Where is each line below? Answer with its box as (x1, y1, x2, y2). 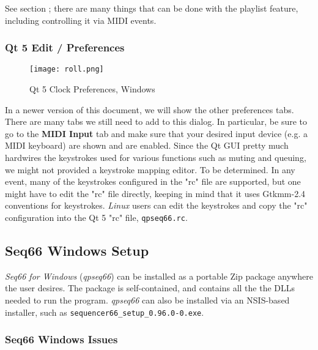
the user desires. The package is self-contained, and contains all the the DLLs (5, 281, 295, 294)
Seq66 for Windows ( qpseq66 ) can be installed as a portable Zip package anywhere (5, 269, 313, 282)
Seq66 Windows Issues (5, 332, 118, 347)
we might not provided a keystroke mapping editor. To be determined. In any (5, 163, 295, 176)
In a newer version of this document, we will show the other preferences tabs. (5, 103, 294, 116)
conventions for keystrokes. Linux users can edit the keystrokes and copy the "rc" (5, 199, 308, 212)
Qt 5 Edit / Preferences (5, 40, 125, 55)
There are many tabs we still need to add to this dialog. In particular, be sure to (5, 115, 307, 128)
